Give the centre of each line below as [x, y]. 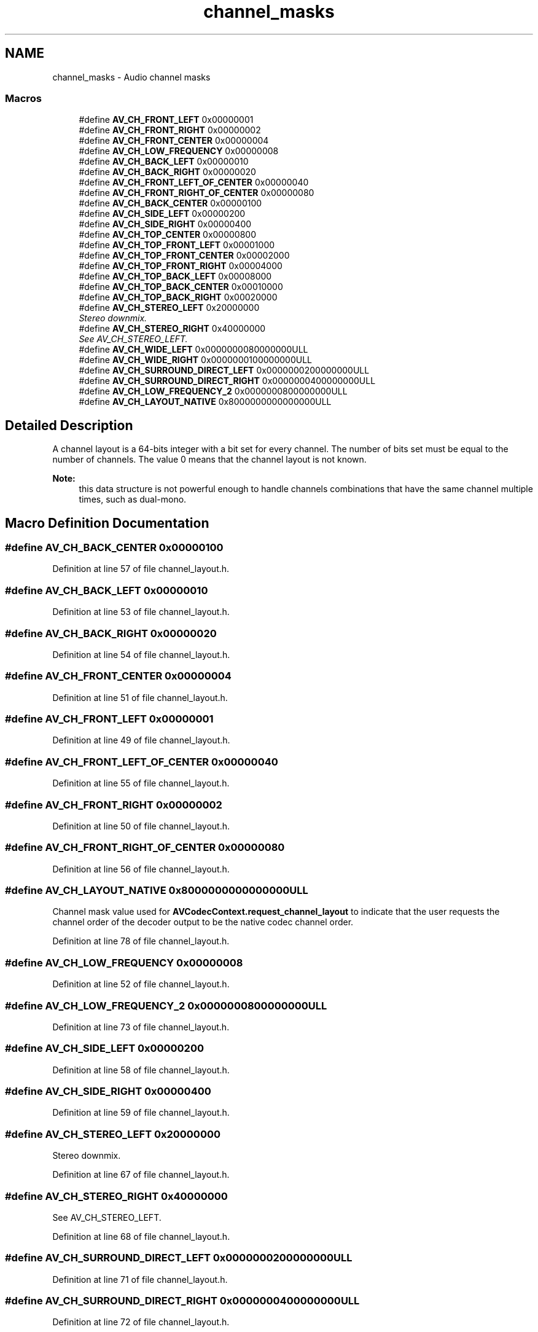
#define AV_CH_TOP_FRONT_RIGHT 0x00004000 [181, 266]
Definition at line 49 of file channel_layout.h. [141, 740]
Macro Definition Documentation [107, 523]
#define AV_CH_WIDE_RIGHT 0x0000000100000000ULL [195, 360]
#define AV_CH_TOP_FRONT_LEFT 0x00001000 [177, 245]
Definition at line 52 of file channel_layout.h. [141, 984]
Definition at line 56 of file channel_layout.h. [141, 869]
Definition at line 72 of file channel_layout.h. [141, 1322]
